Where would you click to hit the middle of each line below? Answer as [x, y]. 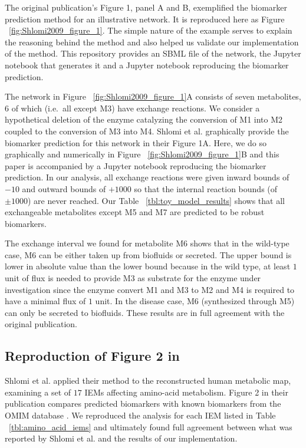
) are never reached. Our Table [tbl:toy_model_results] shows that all [156, 200]
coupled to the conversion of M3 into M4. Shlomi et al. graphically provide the [147, 131]
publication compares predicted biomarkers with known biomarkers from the [143, 403]
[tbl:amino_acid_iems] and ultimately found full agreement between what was [151, 426]
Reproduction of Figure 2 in [92, 356]
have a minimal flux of [45, 301]
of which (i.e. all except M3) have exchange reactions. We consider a [136, 108]
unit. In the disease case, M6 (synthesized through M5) [195, 301]
